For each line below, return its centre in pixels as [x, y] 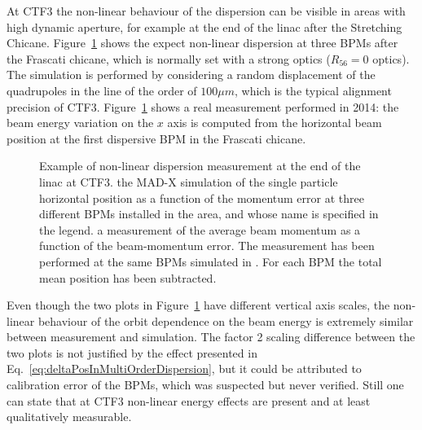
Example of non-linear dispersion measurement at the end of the [200, 166]
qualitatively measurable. [69, 417]
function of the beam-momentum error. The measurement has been [207, 246]
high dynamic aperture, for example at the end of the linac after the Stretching [204, 26]
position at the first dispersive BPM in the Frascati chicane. [156, 138]
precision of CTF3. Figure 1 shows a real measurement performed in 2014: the [203, 106]
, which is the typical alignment [313, 90]
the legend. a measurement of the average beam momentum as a [200, 229]
